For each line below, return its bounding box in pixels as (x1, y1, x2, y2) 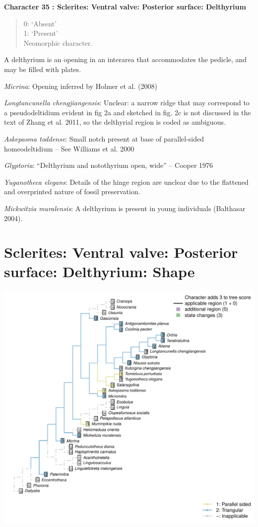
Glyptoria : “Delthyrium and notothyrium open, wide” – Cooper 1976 (4, 160, 213, 170)
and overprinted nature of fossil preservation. (4, 186, 140, 197)
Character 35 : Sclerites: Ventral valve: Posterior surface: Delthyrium (4, 1, 246, 11)
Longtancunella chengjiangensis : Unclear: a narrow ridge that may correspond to (4, 97, 250, 108)
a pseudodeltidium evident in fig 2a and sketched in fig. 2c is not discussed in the (4, 107, 251, 117)
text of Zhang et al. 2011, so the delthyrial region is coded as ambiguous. (4, 117, 226, 127)
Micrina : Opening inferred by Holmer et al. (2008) (4, 80, 157, 91)
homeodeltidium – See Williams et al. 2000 (4, 143, 134, 153)
